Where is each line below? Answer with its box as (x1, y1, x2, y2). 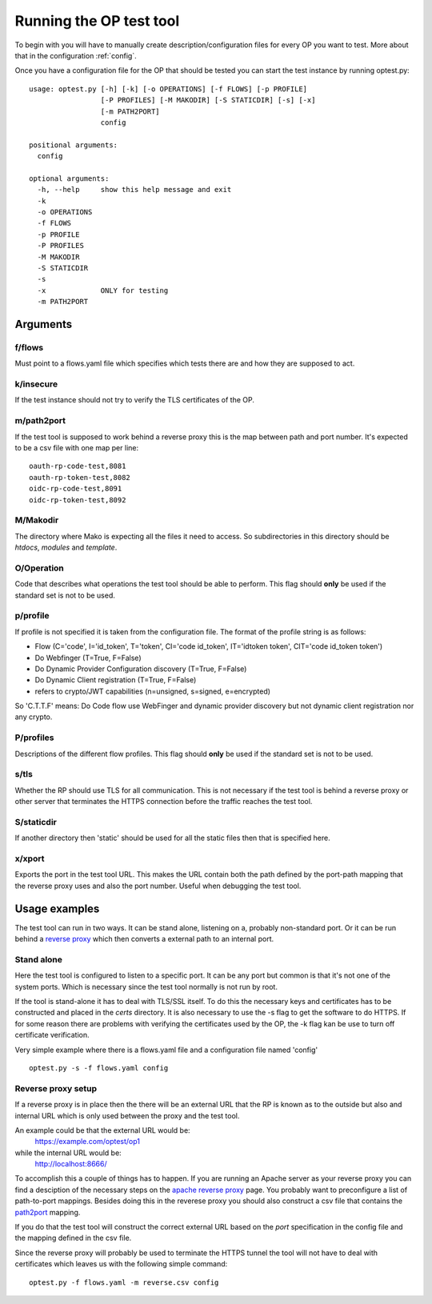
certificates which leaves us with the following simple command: (14, 1259, 228, 1269)
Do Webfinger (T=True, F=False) (34, 653, 142, 662)
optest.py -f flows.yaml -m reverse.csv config (29, 1278, 219, 1287)
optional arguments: (29, 174, 110, 183)
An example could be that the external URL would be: (14, 1125, 191, 1135)
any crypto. (14, 712, 53, 722)
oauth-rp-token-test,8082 (29, 473, 131, 482)
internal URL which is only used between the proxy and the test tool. (14, 1110, 240, 1120)
